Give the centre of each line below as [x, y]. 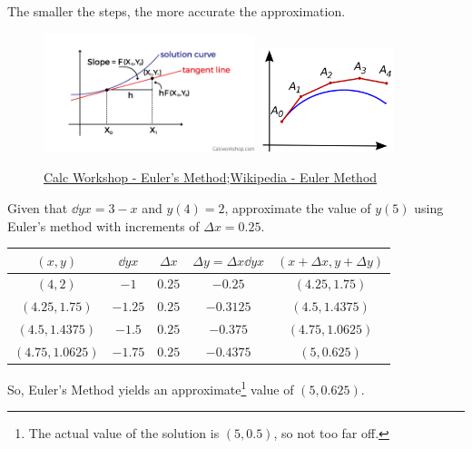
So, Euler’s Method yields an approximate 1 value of [151, 388]
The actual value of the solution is [124, 433]
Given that [38, 207]
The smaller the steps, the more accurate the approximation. [177, 11]
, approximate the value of [298, 207]
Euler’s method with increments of [103, 225]
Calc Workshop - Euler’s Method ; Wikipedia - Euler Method [211, 177]
